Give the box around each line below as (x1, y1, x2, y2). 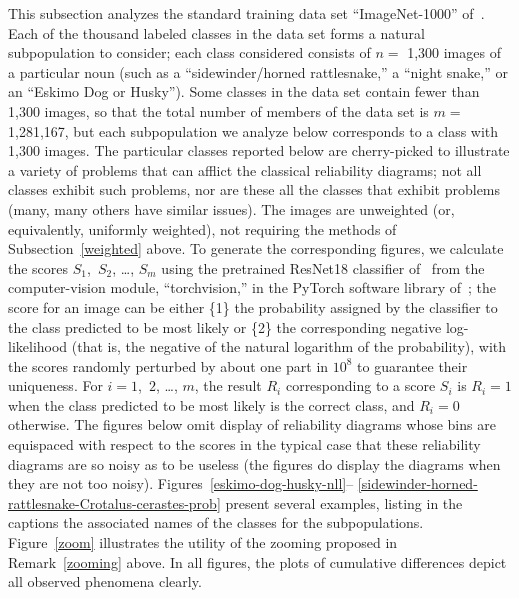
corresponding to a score (285, 375, 436, 396)
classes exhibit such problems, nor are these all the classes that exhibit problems (8, 179, 501, 200)
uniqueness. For (8, 375, 103, 396)
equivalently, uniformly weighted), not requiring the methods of (8, 218, 397, 239)
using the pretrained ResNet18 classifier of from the (161, 257, 485, 278)
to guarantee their (357, 355, 468, 376)
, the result (194, 375, 262, 396)
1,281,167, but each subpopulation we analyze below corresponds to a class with (8, 120, 499, 141)
